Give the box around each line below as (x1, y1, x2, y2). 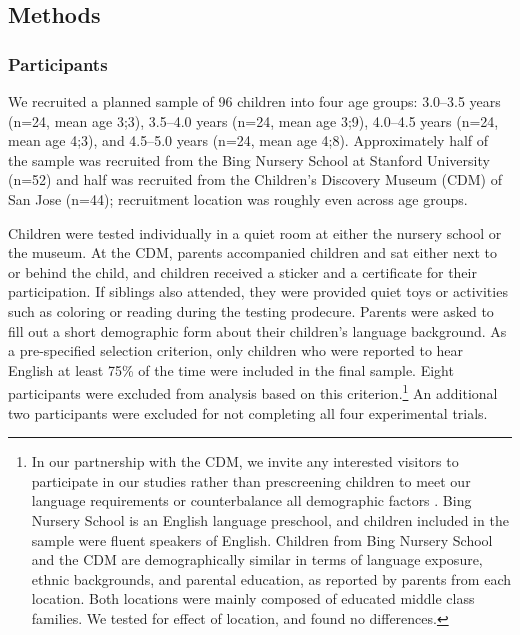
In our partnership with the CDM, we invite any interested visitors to (31, 451, 459, 472)
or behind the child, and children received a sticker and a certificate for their (8, 261, 477, 282)
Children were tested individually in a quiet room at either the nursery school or (8, 222, 502, 243)
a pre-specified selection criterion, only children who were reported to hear (8, 340, 464, 361)
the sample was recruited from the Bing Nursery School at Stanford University (8, 149, 490, 170)
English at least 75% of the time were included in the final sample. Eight (8, 359, 454, 380)
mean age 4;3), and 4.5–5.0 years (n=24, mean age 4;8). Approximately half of (8, 130, 489, 151)
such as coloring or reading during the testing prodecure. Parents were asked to (8, 300, 494, 321)
